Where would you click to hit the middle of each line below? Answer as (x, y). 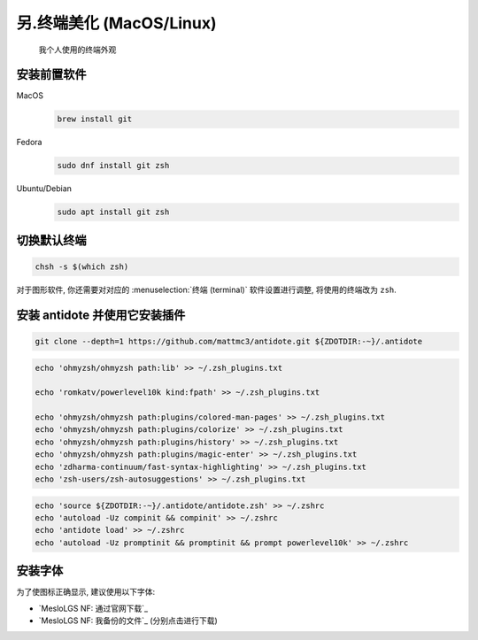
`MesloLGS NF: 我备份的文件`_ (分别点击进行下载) (128, 621)
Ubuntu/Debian (44, 189)
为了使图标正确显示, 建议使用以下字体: (86, 592)
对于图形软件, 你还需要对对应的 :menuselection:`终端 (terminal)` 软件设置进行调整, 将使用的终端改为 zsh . (207, 289)
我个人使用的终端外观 (77, 50)
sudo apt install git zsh (113, 212)
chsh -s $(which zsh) (82, 266)
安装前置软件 (51, 75)
